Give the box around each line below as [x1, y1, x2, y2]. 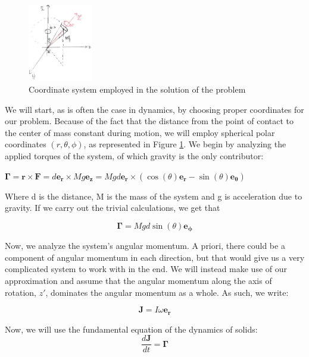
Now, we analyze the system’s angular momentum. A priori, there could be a [5, 239, 285, 252]
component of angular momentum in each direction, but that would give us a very [5, 251, 305, 263]
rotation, [5, 286, 36, 298]
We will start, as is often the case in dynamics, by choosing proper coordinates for [5, 103, 304, 115]
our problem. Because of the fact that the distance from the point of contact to [5, 115, 294, 127]
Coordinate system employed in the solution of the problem [29, 83, 246, 96]
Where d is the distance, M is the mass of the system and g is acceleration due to [5, 189, 302, 202]
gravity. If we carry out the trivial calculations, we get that [5, 201, 220, 214]
